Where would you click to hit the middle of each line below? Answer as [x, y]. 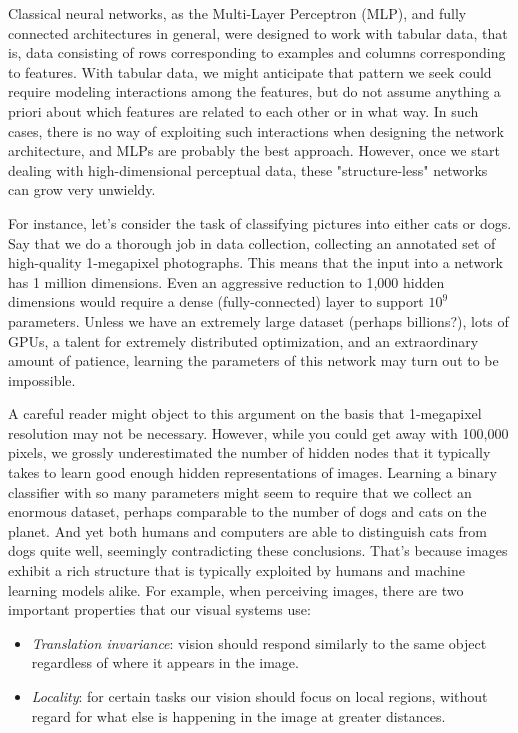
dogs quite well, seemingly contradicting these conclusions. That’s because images [258, 550]
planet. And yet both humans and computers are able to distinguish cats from [247, 530]
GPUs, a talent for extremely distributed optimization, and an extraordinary [243, 340]
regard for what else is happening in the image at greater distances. [238, 715]
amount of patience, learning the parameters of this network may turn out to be [253, 360]
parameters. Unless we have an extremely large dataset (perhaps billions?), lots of [258, 320]
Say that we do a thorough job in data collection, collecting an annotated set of [252, 242]
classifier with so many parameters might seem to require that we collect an [240, 491]
